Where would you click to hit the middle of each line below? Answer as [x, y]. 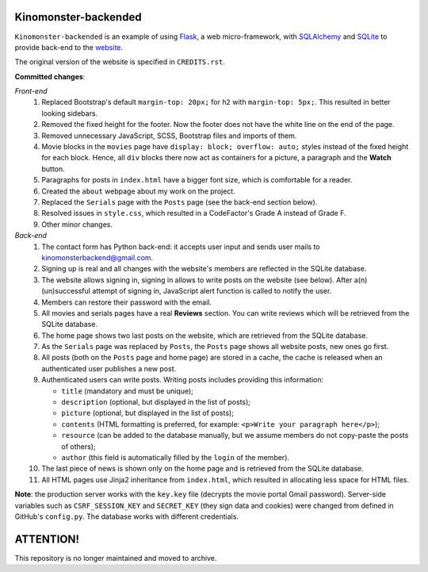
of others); [78, 446]
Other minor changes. [77, 224]
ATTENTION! [47, 539]
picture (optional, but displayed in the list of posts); [147, 413]
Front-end [31, 91]
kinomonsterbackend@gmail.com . [97, 257]
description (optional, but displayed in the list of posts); [156, 402]
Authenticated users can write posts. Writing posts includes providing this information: [183, 380]
